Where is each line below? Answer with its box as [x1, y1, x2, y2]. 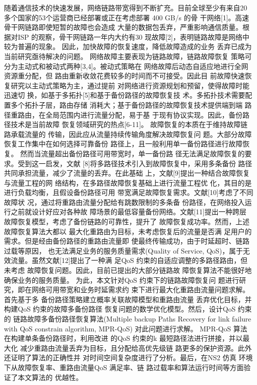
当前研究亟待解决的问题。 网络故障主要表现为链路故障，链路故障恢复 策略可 [4, 51, 252, 61]
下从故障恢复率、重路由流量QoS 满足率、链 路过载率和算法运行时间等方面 [4, 362, 244, 372]
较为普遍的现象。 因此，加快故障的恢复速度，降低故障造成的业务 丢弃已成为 [4, 41, 252, 52]
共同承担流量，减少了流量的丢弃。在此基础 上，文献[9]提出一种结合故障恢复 [4, 168, 250, 178]
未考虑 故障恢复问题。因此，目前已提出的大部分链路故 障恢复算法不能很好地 [4, 265, 252, 275]
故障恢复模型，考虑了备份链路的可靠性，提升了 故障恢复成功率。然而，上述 [4, 216, 250, 227]
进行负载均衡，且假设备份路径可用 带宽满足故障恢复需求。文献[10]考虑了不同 [4, 187, 254, 197]
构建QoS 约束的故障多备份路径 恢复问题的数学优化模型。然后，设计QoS [4, 304, 236, 314]
